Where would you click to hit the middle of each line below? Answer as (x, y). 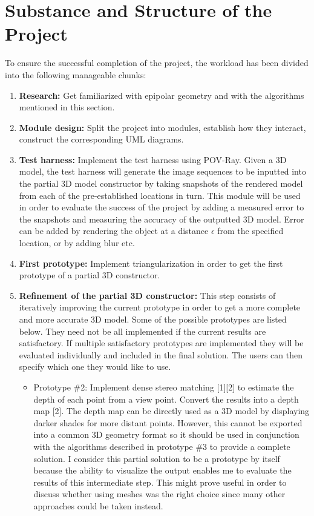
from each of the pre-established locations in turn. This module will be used (160, 195)
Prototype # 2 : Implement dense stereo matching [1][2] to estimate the (164, 387)
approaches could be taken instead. (98, 505)
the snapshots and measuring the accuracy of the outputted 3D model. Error (162, 219)
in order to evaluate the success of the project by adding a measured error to (162, 207)
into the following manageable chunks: (76, 74)
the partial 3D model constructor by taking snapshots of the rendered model (161, 183)
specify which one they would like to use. (95, 367)
